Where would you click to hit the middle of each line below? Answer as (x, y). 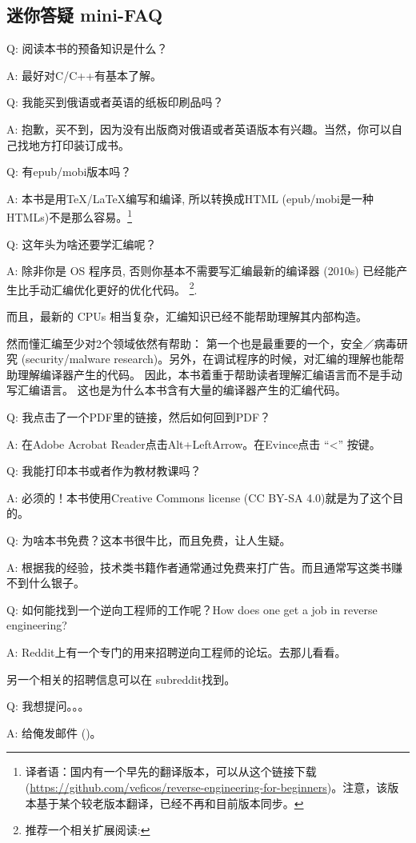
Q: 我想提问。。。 (48, 706)
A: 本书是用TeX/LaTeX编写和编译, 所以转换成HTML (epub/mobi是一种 (190, 198)
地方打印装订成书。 (79, 144)
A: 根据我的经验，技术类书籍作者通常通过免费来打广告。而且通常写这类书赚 (205, 567)
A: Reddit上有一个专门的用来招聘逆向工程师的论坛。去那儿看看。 (176, 651)
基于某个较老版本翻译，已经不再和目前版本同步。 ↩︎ (170, 803)
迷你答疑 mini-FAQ (85, 15)
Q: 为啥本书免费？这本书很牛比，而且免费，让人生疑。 (149, 539)
